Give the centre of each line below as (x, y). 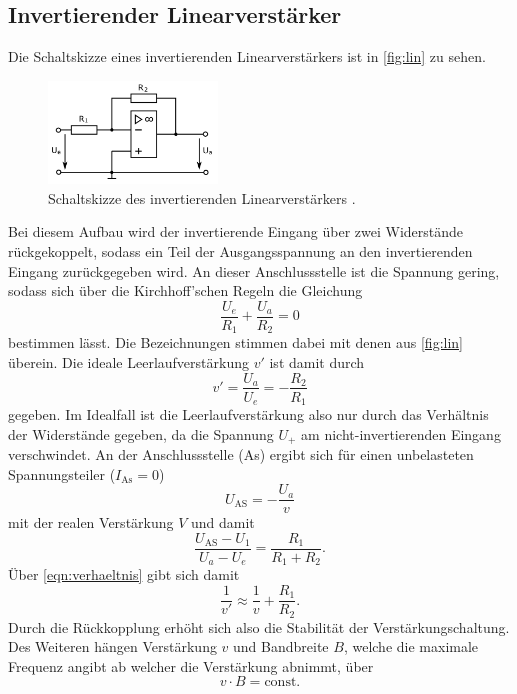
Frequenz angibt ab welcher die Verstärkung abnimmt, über (191, 665)
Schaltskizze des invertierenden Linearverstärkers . (202, 197)
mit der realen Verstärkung (91, 522)
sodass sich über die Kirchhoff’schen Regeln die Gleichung (185, 290)
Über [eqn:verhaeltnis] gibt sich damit (124, 574)
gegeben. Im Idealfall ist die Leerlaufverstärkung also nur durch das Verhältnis (248, 414)
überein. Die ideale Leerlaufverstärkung (128, 361)
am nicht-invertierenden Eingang (401, 433)
